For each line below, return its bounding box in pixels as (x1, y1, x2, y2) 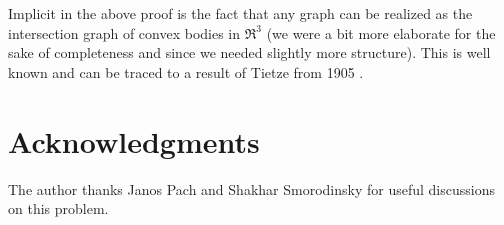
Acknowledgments (8, 120, 260, 161)
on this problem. (8, 198, 109, 219)
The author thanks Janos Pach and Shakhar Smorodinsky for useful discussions (8, 178, 495, 199)
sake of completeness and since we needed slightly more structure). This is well (8, 42, 491, 63)
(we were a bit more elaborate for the (266, 22, 496, 43)
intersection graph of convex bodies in (8, 22, 241, 43)
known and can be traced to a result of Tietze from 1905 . (8, 61, 364, 82)
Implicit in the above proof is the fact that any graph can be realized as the (8, 3, 473, 23)
